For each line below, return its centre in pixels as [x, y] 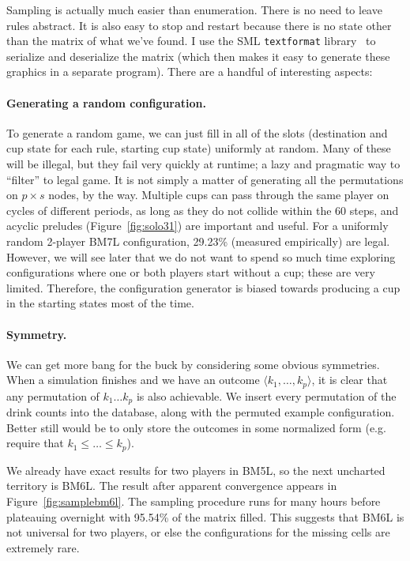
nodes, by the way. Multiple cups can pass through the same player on [219, 195]
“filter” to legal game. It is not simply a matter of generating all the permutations [205, 179]
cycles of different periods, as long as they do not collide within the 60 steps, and [203, 210]
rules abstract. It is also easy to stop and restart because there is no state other [199, 25]
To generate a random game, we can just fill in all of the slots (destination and [197, 132]
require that [35, 443]
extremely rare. [43, 547]
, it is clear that [350, 380]
